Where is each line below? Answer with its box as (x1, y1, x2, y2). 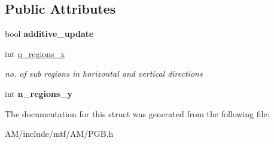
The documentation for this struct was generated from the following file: (5, 107, 270, 120)
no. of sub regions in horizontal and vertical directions (5, 67, 203, 80)
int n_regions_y (5, 87, 73, 99)
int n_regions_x (5, 47, 65, 60)
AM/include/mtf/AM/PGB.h (5, 127, 114, 140)
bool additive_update (5, 27, 94, 40)
